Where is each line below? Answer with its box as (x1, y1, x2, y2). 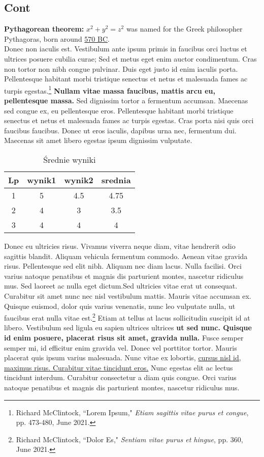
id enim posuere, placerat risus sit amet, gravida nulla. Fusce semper (4, 332, 244, 342)
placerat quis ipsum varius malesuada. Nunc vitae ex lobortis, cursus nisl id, (4, 352, 241, 363)
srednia (101, 174, 131, 186)
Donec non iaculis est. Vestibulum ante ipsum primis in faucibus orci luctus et (4, 43, 247, 54)
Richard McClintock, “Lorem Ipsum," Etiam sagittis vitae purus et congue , (16, 407, 249, 417)
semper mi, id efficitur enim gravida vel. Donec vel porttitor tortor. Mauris (4, 342, 237, 353)
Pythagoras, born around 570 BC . (4, 33, 110, 44)
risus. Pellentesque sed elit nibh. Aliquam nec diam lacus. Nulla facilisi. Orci (4, 261, 242, 271)
